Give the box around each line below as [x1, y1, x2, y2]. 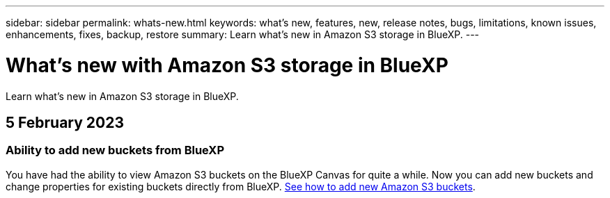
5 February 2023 [6, 113, 124, 131]
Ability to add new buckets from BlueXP [6, 143, 225, 158]
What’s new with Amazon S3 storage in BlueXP [6, 53, 448, 77]
